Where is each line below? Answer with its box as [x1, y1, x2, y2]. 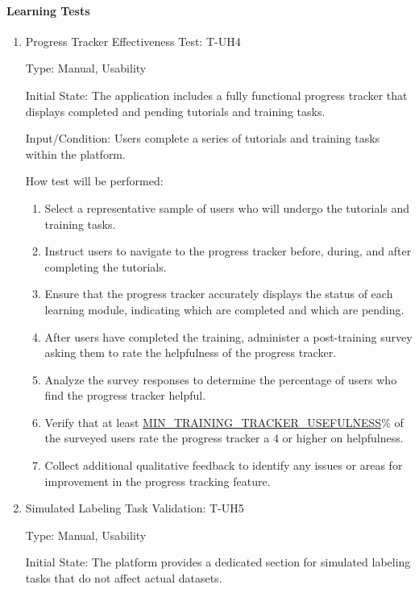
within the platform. [25, 145, 126, 162]
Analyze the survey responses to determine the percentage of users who [44, 371, 397, 388]
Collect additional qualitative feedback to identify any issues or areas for [44, 457, 403, 474]
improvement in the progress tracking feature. [44, 472, 271, 489]
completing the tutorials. [44, 258, 167, 275]
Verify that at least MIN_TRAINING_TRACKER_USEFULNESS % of [44, 413, 404, 430]
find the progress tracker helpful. [44, 387, 206, 404]
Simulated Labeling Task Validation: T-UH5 [25, 500, 244, 516]
